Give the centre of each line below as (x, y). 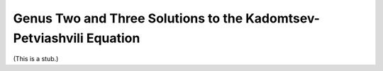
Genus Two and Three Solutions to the (128, 18)
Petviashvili (49, 38)
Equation (113, 38)
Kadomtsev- (283, 18)
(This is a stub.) (36, 59)
